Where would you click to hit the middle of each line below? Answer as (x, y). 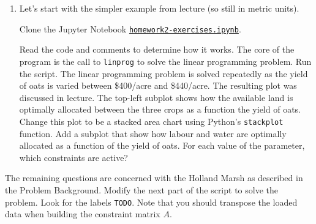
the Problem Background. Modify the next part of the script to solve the (141, 189)
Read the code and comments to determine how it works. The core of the (157, 49)
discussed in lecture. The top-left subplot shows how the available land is (156, 97)
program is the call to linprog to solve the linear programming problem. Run (165, 61)
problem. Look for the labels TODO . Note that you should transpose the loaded (151, 202)
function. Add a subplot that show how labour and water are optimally (153, 133)
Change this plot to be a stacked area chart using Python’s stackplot (151, 121)
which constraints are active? (73, 157)
